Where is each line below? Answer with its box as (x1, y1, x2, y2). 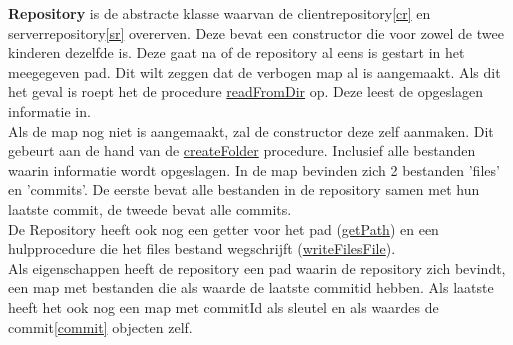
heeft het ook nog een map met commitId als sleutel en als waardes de (8, 296, 439, 317)
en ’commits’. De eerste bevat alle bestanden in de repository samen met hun (8, 179, 480, 200)
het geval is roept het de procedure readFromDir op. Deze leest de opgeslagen (8, 81, 484, 102)
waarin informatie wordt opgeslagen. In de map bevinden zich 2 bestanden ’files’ (8, 159, 500, 180)
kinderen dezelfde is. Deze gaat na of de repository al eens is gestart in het (8, 42, 465, 63)
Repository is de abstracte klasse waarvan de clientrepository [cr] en (8, 3, 431, 23)
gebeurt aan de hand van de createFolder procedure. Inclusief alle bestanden (8, 140, 476, 161)
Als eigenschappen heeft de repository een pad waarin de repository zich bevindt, (8, 257, 506, 278)
